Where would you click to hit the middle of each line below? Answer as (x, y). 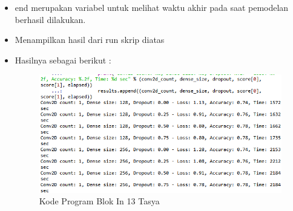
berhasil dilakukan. (50, 19)
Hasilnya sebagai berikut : (63, 60)
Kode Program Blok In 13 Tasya (99, 201)
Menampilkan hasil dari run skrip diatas (90, 40)
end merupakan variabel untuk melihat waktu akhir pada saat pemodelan (152, 7)
